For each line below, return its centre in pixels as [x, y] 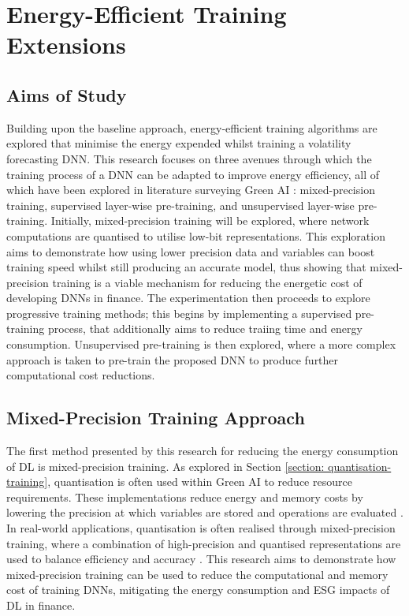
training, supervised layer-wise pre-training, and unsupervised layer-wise [180, 205]
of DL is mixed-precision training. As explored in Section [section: [165, 466]
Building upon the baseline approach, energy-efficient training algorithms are [192, 127]
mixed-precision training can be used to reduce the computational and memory [197, 574]
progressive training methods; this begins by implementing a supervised [179, 313]
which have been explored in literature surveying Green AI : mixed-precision [191, 190]
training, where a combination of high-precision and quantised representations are [204, 543]
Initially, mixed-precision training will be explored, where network [210, 220]
